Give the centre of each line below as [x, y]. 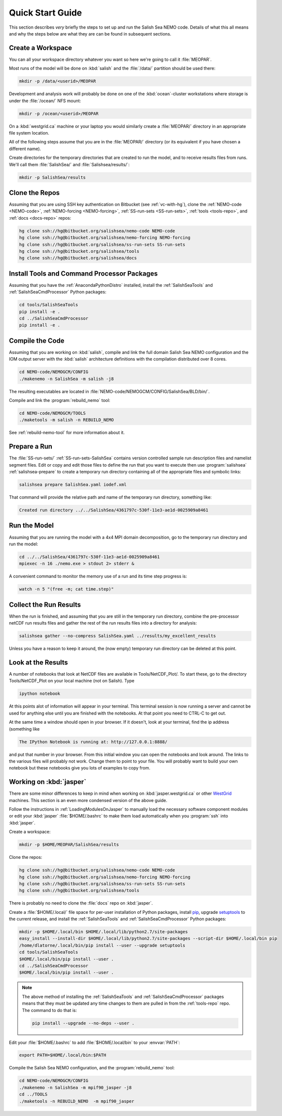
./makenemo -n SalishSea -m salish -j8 [66, 379]
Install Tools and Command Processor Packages [83, 273]
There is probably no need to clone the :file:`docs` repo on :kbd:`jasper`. [81, 903]
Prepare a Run [31, 446]
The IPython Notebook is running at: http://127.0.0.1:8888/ [93, 742]
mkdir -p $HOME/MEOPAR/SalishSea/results [69, 845]
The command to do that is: [49, 1010]
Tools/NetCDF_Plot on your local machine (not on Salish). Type [72, 681]
